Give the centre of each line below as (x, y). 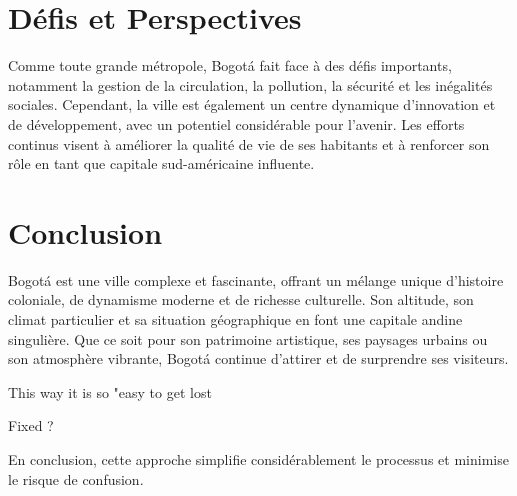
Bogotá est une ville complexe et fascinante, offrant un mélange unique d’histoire (256, 279)
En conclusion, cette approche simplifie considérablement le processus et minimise (258, 458)
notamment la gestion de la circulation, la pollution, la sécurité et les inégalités (250, 84)
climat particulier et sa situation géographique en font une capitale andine (235, 319)
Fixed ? (31, 425)
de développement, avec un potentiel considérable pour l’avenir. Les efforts (236, 123)
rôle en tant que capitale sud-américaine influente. (161, 163)
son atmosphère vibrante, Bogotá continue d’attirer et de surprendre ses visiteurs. (258, 358)
